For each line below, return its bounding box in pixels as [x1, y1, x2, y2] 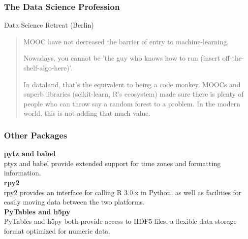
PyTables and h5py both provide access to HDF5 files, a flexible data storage [4, 216, 237, 226]
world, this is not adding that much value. [23, 108, 151, 118]
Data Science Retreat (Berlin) [4, 20, 94, 30]
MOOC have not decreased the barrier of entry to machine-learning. [23, 36, 229, 46]
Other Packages [4, 129, 67, 141]
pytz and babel [4, 148, 56, 159]
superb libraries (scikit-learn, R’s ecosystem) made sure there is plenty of [23, 89, 244, 99]
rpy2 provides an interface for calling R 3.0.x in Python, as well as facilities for [4, 187, 242, 197]
